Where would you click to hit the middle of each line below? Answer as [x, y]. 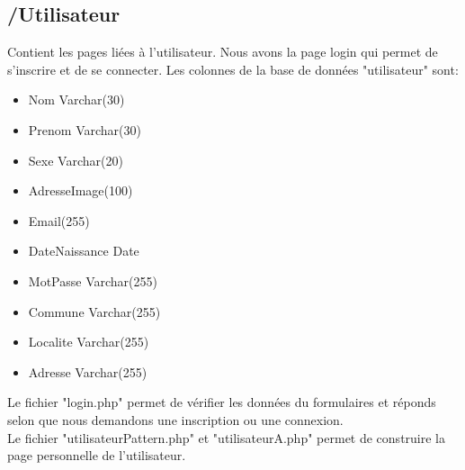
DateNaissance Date [84, 251]
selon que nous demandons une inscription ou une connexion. [175, 419]
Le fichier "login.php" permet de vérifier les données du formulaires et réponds [222, 402]
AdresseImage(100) [80, 190]
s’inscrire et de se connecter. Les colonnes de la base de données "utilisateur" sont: [233, 69]
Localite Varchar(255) [89, 342]
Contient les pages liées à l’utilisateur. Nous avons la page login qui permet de [223, 52]
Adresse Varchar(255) [88, 371]
